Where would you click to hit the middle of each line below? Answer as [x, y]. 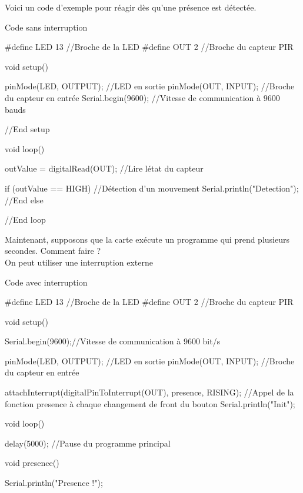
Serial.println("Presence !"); [54, 483]
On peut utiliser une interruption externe [79, 262]
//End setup [27, 129]
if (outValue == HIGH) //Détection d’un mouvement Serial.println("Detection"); [152, 188]
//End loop [25, 219]
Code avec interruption [46, 282]
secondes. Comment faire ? [53, 251]
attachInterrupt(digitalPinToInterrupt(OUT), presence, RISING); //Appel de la [149, 392]
